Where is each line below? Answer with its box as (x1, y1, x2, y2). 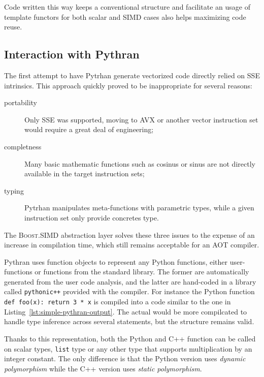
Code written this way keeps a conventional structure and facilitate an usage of (4, 2, 250, 12)
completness (4, 141, 42, 151)
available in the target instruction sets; (24, 168, 145, 179)
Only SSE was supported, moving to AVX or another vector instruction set (24, 114, 258, 124)
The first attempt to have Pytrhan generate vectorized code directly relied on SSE (4, 70, 260, 80)
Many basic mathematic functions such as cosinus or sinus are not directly (24, 158, 255, 169)
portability (4, 97, 38, 108)
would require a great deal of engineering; (24, 124, 154, 135)
